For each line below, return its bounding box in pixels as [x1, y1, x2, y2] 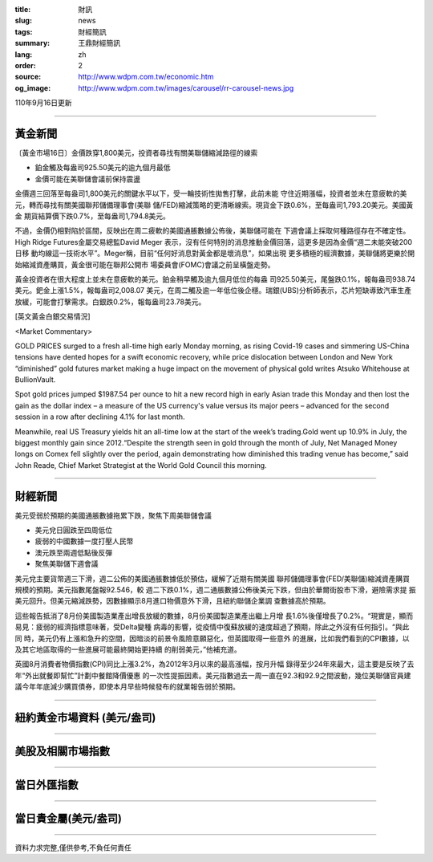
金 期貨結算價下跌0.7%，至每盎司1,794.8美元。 [14, 211, 170, 221]
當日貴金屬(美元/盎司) [14, 811, 122, 826]
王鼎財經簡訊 [78, 39, 120, 48]
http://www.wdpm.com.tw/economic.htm [78, 72, 214, 82]
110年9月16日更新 [14, 98, 72, 108]
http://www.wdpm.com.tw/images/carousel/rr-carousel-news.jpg [78, 83, 294, 92]
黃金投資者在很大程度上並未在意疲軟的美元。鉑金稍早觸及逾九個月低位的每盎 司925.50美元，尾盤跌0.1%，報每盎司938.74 [14, 274, 416, 284]
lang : [14, 49, 33, 59]
